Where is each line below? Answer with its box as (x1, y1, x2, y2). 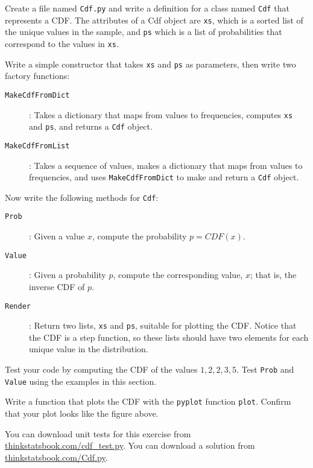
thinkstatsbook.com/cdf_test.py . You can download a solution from (5, 439, 255, 452)
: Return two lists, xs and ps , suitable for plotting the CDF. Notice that (29, 319, 297, 332)
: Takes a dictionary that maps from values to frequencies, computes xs (29, 108, 293, 121)
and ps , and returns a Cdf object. (29, 120, 153, 133)
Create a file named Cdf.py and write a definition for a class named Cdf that (5, 2, 289, 14)
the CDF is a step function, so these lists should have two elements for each (29, 330, 309, 343)
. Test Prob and (236, 363, 294, 375)
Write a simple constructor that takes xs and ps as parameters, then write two (5, 57, 296, 70)
